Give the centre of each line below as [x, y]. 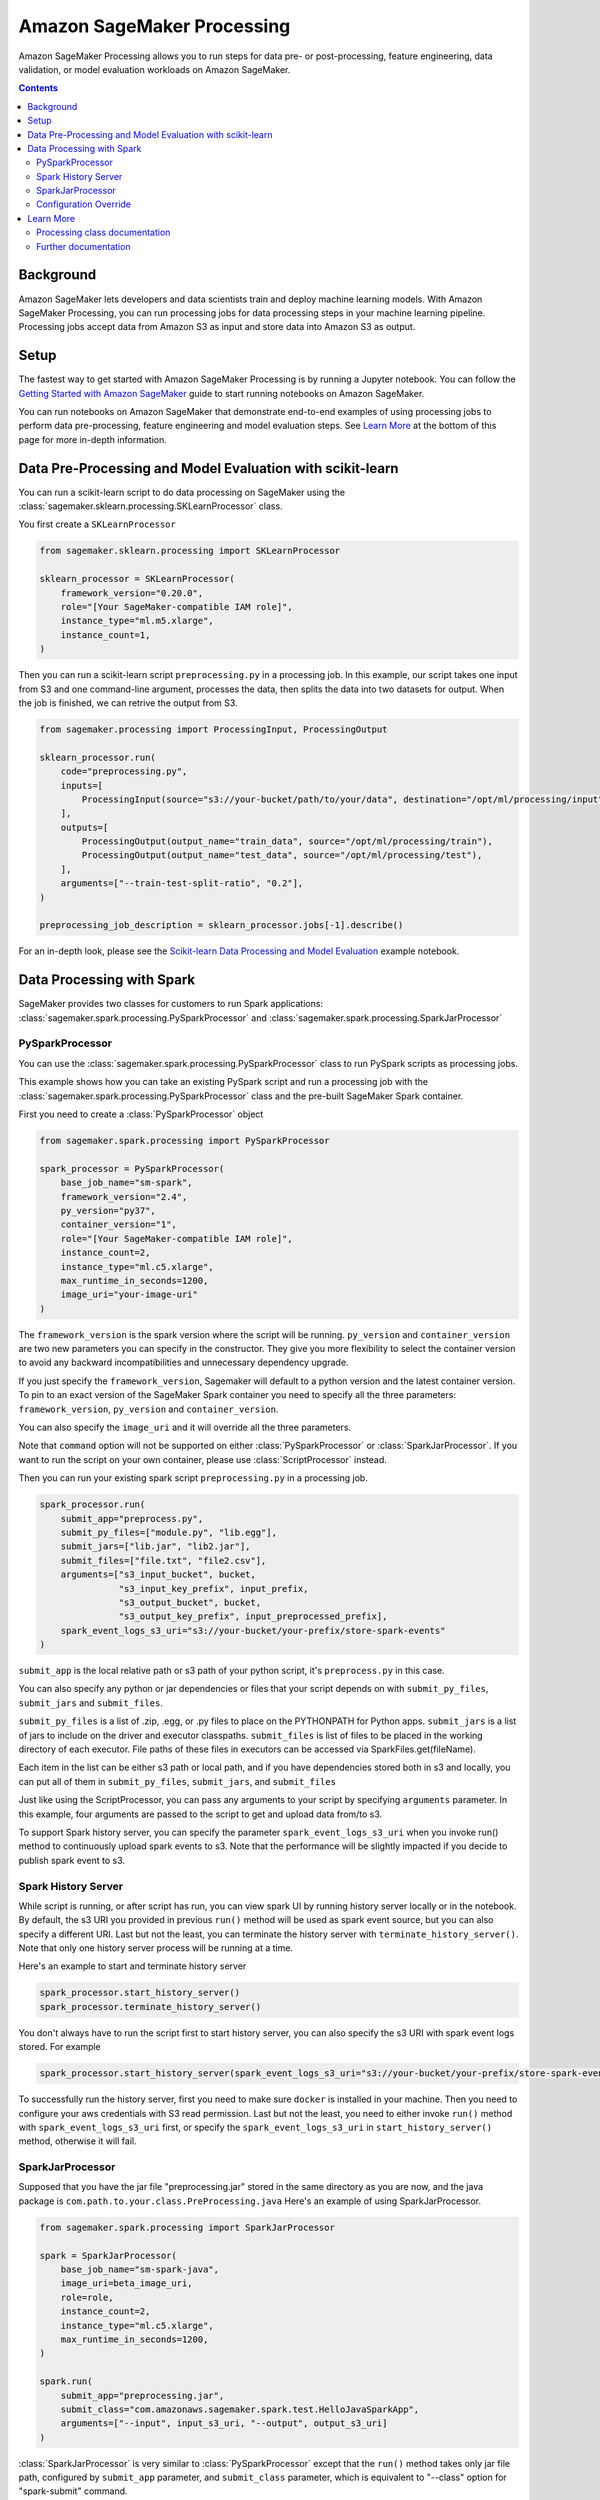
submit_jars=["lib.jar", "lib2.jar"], [155, 1546]
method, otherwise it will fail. [77, 2141]
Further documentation [83, 246]
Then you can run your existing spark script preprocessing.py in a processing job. [193, 1478]
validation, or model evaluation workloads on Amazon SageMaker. [154, 69]
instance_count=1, [105, 634]
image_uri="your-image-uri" [129, 1294]
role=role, [87, 2297]
